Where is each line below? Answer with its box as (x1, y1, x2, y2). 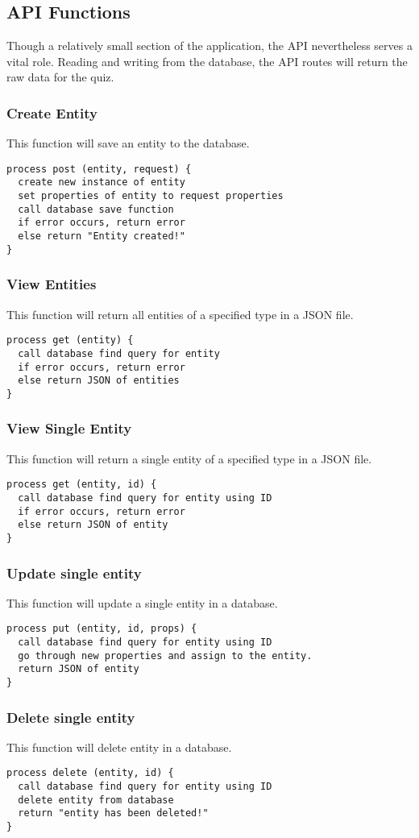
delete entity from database (18, 794, 174, 806)
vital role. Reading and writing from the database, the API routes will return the (6, 52, 408, 69)
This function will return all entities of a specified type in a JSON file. (6, 305, 354, 322)
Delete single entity (6, 707, 135, 727)
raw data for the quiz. (6, 68, 114, 85)
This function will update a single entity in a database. (6, 594, 278, 611)
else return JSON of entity (18, 519, 168, 531)
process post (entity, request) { (6, 163, 192, 175)
